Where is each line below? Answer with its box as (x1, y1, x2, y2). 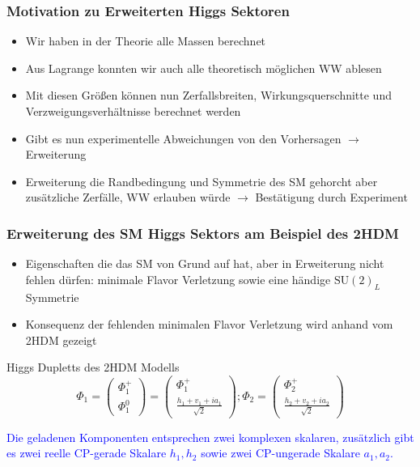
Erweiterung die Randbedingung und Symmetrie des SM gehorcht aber (25, 172, 378, 189)
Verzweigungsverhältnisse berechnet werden (25, 103, 241, 119)
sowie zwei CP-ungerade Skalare (201, 444, 360, 461)
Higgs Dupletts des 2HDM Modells (6, 359, 180, 376)
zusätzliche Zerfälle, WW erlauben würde (25, 189, 231, 206)
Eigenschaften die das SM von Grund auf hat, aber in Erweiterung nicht (25, 255, 384, 272)
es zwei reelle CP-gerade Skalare (6, 444, 167, 461)
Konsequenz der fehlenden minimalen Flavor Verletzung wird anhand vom (25, 316, 393, 333)
